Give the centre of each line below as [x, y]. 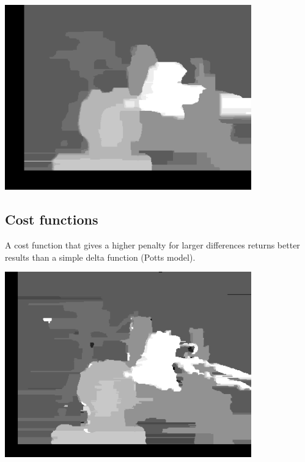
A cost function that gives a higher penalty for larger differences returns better [152, 245]
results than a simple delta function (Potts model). [100, 257]
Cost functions [52, 219]
